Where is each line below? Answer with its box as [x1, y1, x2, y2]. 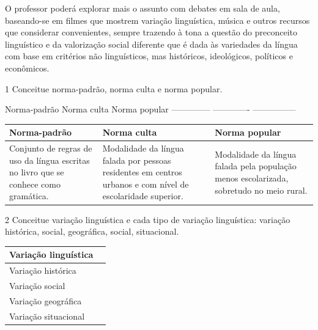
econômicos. [5, 61, 50, 74]
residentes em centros [102, 166, 182, 178]
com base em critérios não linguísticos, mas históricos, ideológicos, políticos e [5, 50, 293, 62]
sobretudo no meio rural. [215, 183, 308, 196]
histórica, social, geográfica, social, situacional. [5, 225, 179, 238]
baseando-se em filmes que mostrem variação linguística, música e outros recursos [5, 13, 310, 26]
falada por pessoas [102, 153, 171, 166]
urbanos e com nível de [102, 177, 189, 190]
